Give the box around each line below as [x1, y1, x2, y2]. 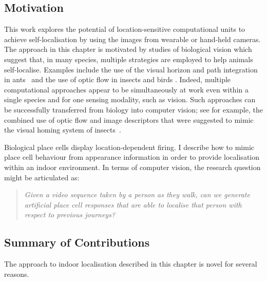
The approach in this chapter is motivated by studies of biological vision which [4, 44, 252, 54]
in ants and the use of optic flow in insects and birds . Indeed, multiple [4, 74, 231, 85]
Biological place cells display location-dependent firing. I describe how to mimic [4, 141, 254, 152]
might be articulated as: [4, 172, 80, 182]
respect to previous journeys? [24, 209, 116, 220]
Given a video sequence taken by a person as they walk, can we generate [24, 189, 250, 200]
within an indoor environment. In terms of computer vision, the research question [4, 161, 261, 172]
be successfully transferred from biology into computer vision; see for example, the [4, 104, 263, 115]
